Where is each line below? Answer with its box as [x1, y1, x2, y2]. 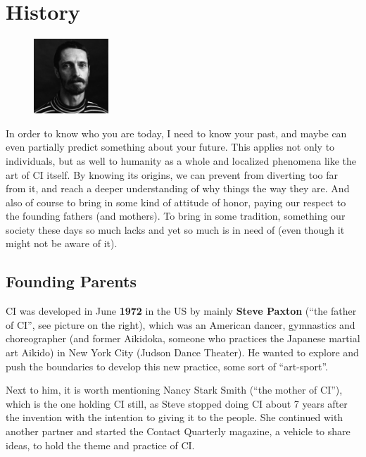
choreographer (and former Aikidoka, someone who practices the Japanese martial [6, 331, 360, 346]
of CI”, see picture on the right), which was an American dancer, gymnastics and [6, 317, 355, 332]
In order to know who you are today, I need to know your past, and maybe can [6, 125, 347, 140]
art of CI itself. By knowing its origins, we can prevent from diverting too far [6, 167, 338, 182]
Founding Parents [6, 270, 137, 292]
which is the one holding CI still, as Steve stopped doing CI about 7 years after [6, 396, 348, 411]
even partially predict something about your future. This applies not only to [6, 139, 335, 154]
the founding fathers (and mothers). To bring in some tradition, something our [6, 208, 346, 223]
